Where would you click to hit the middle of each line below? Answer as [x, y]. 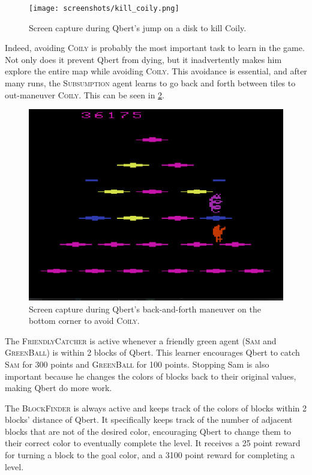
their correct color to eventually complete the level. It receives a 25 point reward [153, 443]
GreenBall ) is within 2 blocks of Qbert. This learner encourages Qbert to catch [152, 352]
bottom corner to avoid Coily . [84, 321]
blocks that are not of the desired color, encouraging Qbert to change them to [148, 431]
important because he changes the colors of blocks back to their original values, [151, 376]
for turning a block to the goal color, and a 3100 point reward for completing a [150, 455]
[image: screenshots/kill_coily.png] [104, 8]
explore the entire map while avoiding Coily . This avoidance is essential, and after [156, 71]
